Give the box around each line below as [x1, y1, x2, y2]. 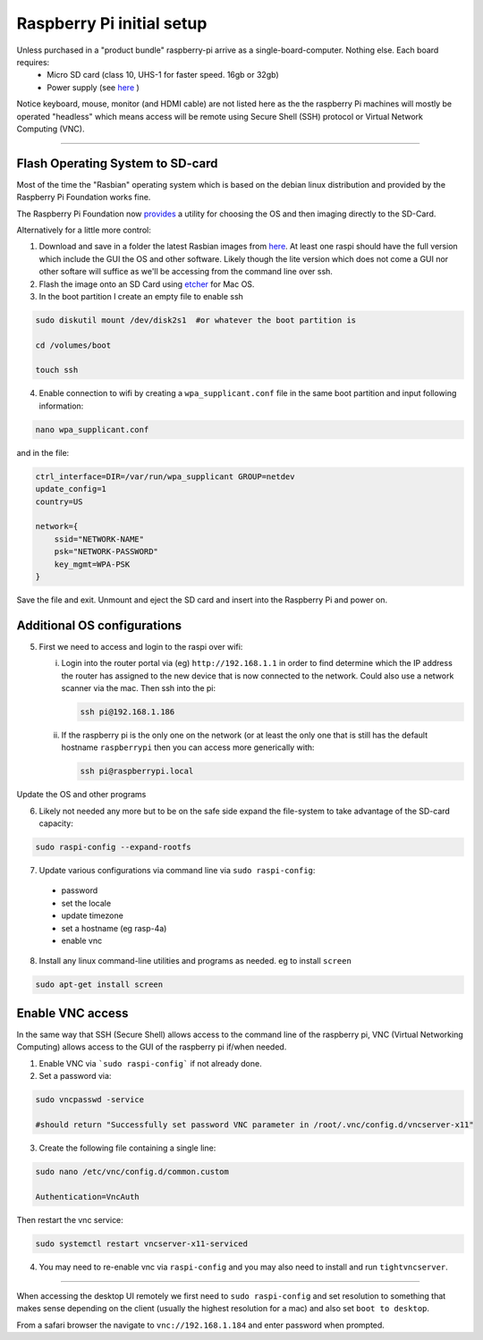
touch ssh [35, 365, 79, 375]
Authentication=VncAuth [35, 1192, 140, 1201]
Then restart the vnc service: [16, 1214, 124, 1225]
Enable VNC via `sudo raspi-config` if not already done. [38, 1058, 263, 1068]
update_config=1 [35, 484, 107, 494]
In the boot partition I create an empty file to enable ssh [38, 291, 243, 301]
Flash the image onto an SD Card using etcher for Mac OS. [38, 278, 255, 290]
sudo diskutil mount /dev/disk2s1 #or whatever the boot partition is [35, 315, 357, 325]
